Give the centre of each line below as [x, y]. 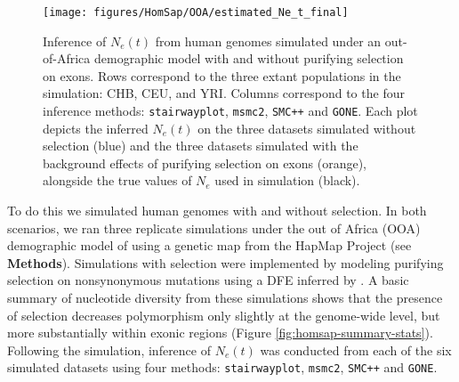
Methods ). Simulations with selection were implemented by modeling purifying [225, 262]
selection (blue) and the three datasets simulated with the [201, 146]
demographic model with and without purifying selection [249, 58]
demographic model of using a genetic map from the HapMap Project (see [209, 245]
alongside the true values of [117, 180]
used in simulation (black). [287, 180]
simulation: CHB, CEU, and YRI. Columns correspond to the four [224, 93]
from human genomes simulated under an [268, 41]
